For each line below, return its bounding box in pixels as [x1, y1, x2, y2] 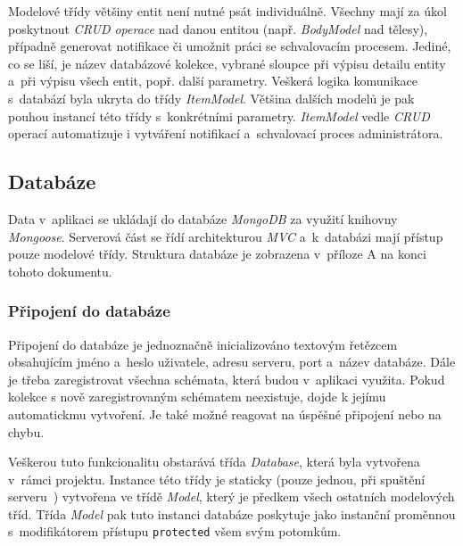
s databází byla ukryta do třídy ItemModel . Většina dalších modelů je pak [8, 88, 415, 107]
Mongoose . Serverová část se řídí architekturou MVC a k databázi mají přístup [8, 227, 443, 245]
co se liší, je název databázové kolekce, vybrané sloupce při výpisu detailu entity [8, 54, 446, 72]
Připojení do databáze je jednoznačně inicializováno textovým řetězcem [8, 335, 398, 353]
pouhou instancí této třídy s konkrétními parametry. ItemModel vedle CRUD [8, 106, 430, 125]
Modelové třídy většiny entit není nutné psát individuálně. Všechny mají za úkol [8, 2, 447, 20]
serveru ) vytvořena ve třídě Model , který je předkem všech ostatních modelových [8, 487, 455, 506]
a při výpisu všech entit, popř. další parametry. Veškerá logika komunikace [8, 71, 418, 90]
